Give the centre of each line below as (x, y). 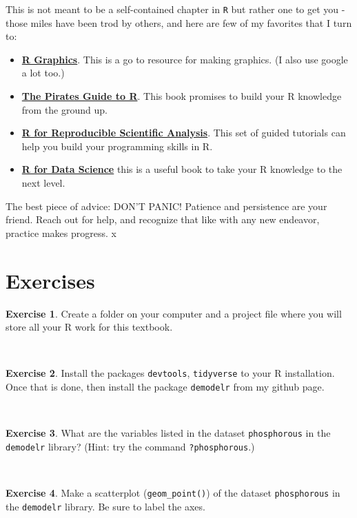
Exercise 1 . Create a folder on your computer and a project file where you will (174, 313)
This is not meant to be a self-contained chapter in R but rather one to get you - (175, 9)
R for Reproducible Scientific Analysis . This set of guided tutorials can (184, 133)
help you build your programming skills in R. (117, 146)
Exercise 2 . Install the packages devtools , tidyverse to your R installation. (170, 373)
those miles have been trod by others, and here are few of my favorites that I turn (179, 22)
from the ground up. (64, 109)
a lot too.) (43, 73)
